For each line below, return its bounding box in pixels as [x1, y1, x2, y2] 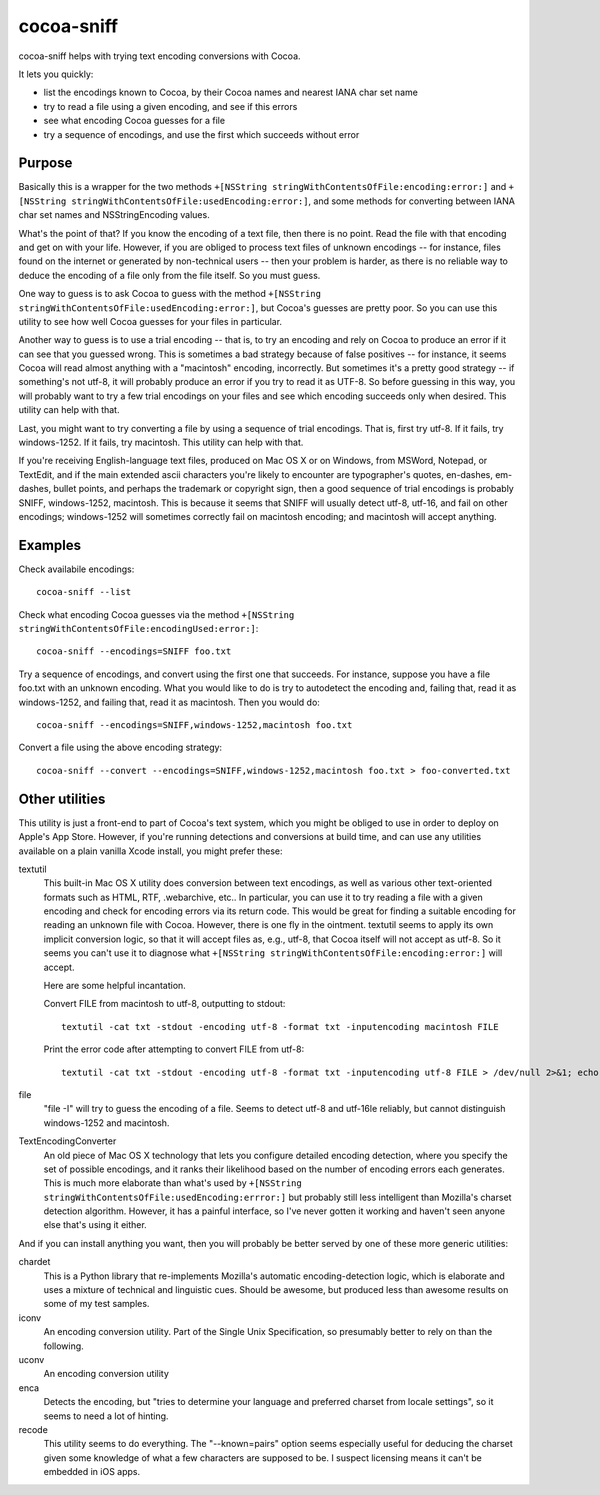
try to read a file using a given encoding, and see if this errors [43, 100, 298, 112]
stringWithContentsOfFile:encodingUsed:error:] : [18, 623, 259, 635]
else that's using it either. [43, 1219, 147, 1231]
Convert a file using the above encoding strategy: [18, 741, 223, 754]
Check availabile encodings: [18, 563, 135, 575]
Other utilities [18, 790, 106, 807]
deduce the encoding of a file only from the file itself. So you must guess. [18, 269, 321, 281]
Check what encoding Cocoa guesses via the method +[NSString [18, 608, 295, 620]
